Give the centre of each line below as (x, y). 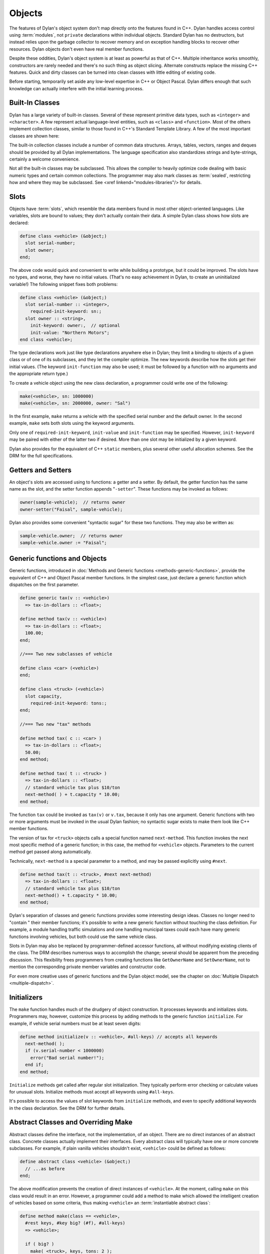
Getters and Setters (40, 470)
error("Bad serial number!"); (67, 1058)
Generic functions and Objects (58, 559)
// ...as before (45, 1168)
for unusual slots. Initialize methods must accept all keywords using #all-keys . (92, 1091)
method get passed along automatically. (50, 852)
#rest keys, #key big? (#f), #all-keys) (75, 1223)
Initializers (26, 997)
